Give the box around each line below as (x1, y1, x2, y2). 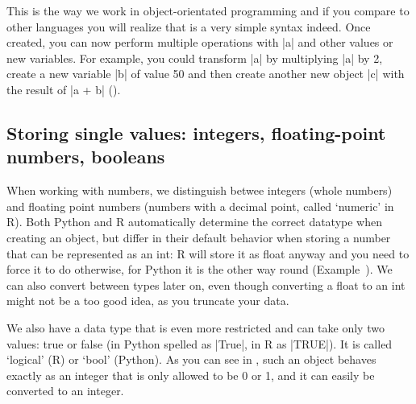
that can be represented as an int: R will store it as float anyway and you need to (6, 245, 410, 262)
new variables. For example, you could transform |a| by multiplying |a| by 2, (6, 49, 383, 66)
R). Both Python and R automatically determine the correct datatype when (6, 213, 383, 230)
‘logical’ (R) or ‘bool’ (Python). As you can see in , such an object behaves (6, 351, 376, 368)
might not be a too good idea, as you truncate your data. (6, 292, 289, 309)
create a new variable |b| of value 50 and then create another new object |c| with (6, 65, 405, 82)
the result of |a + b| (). (6, 80, 121, 97)
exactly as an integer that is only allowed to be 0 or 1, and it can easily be (6, 366, 375, 383)
